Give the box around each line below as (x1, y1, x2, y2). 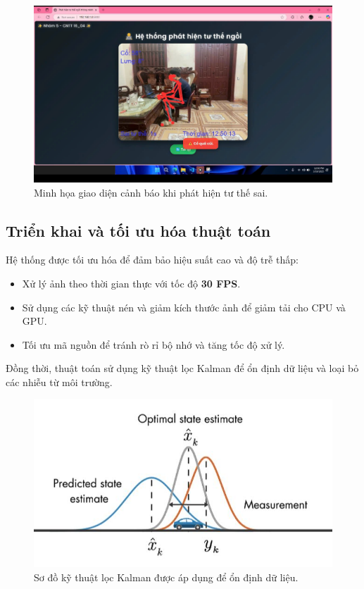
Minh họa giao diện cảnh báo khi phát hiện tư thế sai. (34, 185, 268, 199)
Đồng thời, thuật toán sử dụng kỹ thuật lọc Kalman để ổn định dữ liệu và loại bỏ (6, 361, 359, 376)
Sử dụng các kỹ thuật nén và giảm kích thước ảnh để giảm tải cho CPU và (22, 299, 346, 314)
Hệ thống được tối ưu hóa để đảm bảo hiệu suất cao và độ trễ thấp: (6, 252, 299, 267)
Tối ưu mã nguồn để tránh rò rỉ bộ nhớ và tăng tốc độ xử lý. (22, 337, 285, 352)
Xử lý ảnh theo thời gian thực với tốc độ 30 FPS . (22, 275, 241, 290)
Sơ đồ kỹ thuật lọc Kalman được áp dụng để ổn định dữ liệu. (34, 569, 299, 584)
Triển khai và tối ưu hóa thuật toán (6, 219, 271, 241)
